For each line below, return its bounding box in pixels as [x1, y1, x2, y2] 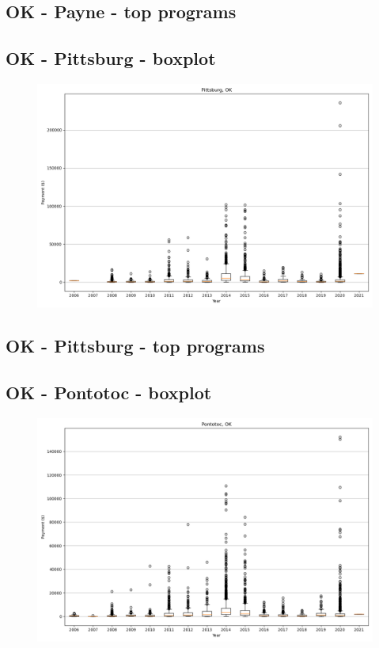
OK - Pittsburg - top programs [6, 334, 265, 358]
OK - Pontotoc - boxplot [6, 380, 212, 405]
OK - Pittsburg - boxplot [6, 46, 216, 71]
